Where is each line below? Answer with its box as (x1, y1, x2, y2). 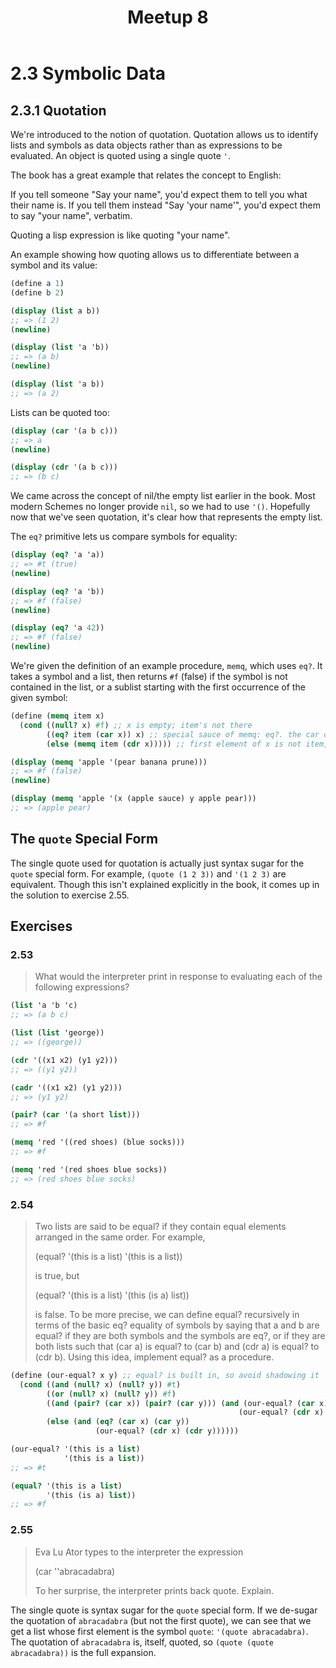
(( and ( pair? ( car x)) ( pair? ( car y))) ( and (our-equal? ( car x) (46, 1398, 329, 1408)
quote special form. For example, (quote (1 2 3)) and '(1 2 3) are (10, 867, 287, 880)
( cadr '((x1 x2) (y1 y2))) (10, 1082, 123, 1093)
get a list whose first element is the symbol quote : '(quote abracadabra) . (10, 1625, 309, 1637)
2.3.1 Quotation (10, 102, 107, 119)
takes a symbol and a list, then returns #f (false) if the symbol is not (10, 671, 288, 682)
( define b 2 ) (10, 287, 65, 298)
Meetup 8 (127, 6, 209, 29)
